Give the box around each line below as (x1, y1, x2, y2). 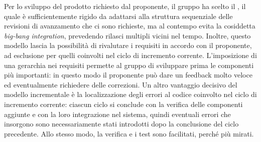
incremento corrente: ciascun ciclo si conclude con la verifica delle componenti (4, 98, 243, 109)
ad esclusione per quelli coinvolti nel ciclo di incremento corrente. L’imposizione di (4, 49, 257, 60)
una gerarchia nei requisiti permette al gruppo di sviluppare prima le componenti (4, 59, 254, 70)
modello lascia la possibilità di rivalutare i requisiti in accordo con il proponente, (4, 40, 252, 50)
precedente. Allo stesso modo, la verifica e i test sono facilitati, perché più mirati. (4, 128, 254, 138)
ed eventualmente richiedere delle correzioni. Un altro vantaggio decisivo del (4, 79, 237, 89)
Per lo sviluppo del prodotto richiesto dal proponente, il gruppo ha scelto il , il (4, 1, 246, 11)
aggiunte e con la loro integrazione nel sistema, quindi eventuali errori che (4, 108, 231, 119)
